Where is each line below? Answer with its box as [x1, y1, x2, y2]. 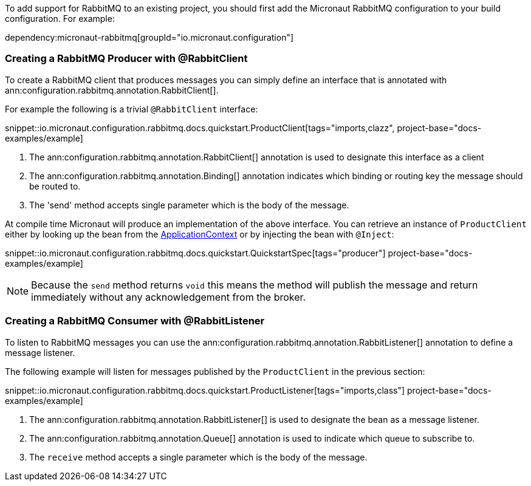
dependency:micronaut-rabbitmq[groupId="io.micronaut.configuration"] [5, 32, 294, 43]
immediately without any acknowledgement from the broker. [31, 290, 306, 303]
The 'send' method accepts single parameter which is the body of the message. [29, 199, 349, 210]
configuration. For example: [5, 13, 115, 24]
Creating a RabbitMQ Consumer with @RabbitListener [5, 315, 265, 327]
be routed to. [29, 180, 81, 191]
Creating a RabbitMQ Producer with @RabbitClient [5, 52, 248, 65]
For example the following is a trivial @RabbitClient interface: [5, 103, 258, 114]
